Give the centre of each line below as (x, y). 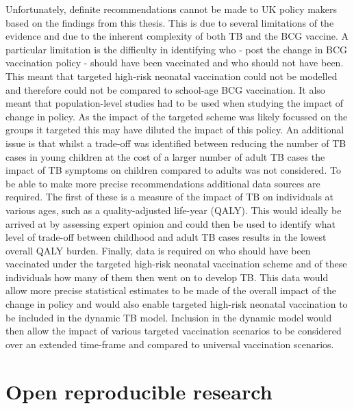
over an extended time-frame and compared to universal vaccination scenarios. (170, 344)
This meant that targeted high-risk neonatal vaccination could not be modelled (172, 76)
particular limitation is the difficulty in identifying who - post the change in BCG (177, 49)
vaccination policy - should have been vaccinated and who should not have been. (175, 63)
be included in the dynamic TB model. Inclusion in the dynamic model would (169, 317)
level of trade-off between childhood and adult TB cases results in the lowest (166, 237)
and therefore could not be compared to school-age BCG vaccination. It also (165, 89)
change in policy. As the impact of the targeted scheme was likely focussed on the (177, 116)
